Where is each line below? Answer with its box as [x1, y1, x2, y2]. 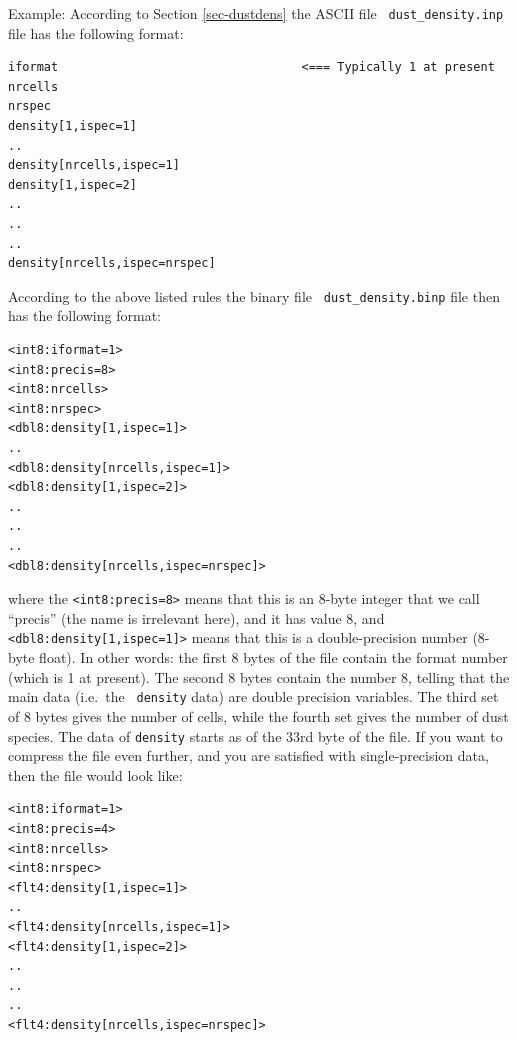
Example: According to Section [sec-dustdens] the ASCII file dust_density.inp [8, 3, 504, 23]
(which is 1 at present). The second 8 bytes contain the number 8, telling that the [8, 666, 510, 687]
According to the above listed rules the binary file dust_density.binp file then [8, 285, 500, 306]
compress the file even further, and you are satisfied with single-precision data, [8, 745, 489, 766]
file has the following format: [8, 22, 184, 43]
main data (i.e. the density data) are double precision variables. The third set [8, 686, 499, 707]
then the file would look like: [8, 764, 183, 785]
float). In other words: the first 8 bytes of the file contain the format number [39, 647, 508, 668]
